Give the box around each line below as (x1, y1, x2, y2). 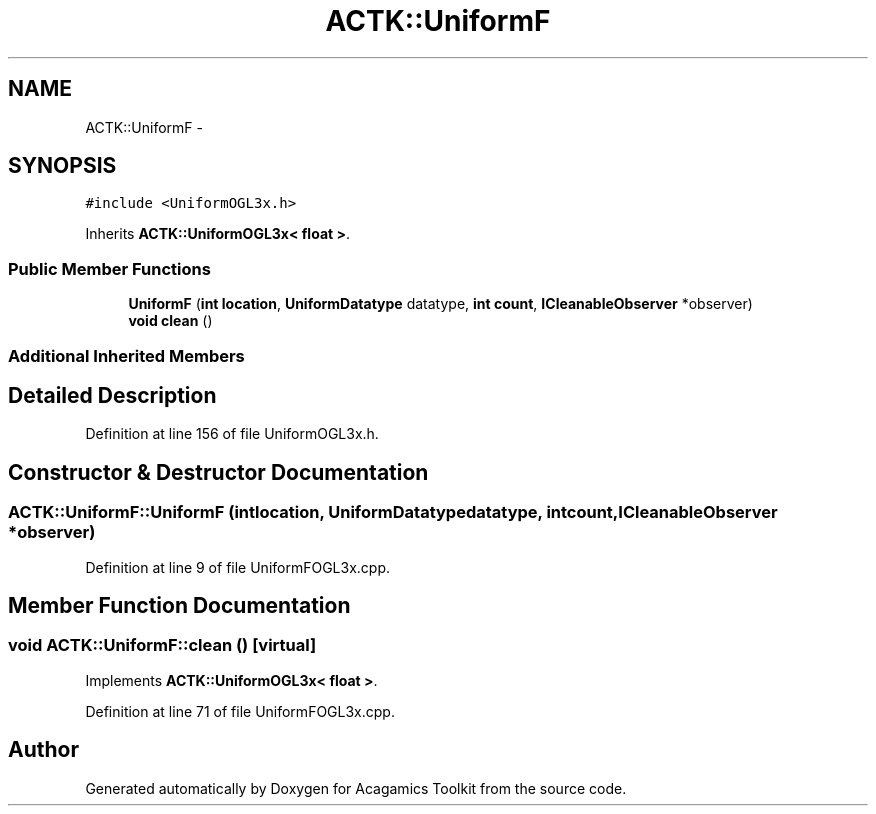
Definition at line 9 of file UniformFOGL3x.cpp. (85, 558, 391, 576)
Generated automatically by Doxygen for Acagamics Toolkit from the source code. (85, 779, 627, 797)
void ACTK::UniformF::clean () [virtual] (8, 635, 317, 656)
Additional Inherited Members (8, 345, 245, 366)
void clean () (128, 312, 213, 330)
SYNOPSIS (8, 153, 117, 179)
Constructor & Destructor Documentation (8, 459, 429, 485)
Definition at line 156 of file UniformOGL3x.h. (85, 425, 379, 443)
